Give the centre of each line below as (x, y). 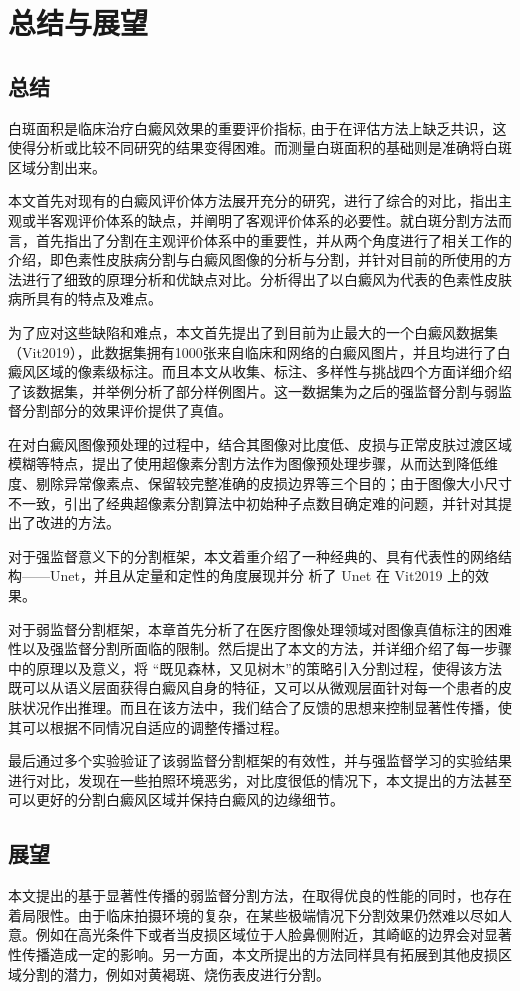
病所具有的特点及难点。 (85, 298)
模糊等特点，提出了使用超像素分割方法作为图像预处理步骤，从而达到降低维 (253, 463)
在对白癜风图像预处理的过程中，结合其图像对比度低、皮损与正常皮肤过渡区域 (260, 443)
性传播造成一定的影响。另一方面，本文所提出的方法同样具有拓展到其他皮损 (253, 953)
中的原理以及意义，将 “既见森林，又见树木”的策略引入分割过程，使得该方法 (255, 667)
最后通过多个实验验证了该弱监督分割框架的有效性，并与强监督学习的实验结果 (260, 760)
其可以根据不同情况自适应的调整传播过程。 (148, 726)
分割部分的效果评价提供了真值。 (126, 410)
